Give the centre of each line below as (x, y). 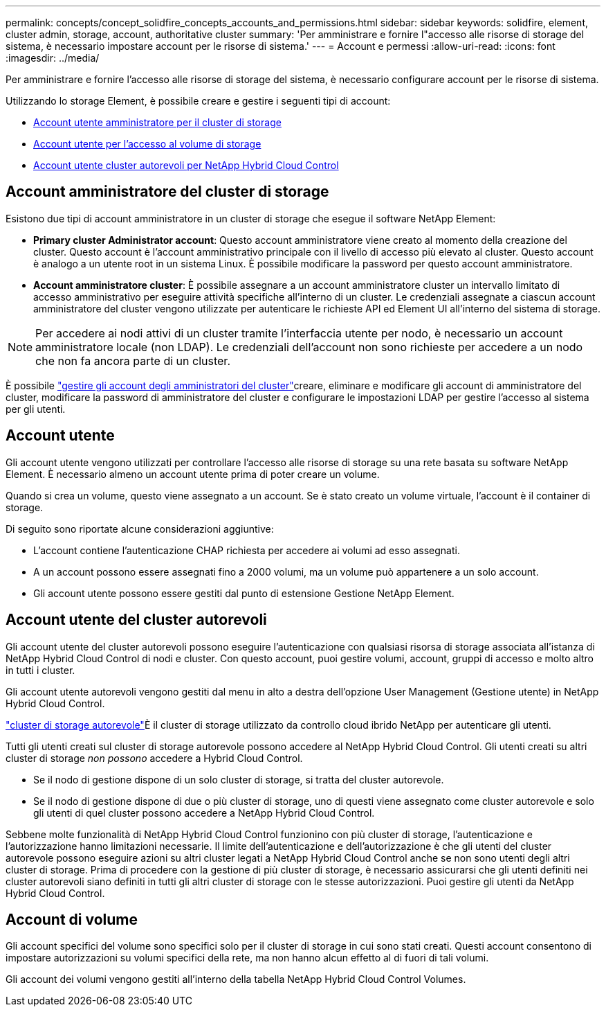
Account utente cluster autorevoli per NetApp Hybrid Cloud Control (186, 165)
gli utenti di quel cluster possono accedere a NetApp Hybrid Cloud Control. (204, 813)
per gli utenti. (36, 409)
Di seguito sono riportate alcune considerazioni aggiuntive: (140, 529)
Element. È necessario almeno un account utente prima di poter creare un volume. (193, 474)
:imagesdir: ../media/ (53, 58)
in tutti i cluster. (40, 670)
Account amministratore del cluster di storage (167, 192)
